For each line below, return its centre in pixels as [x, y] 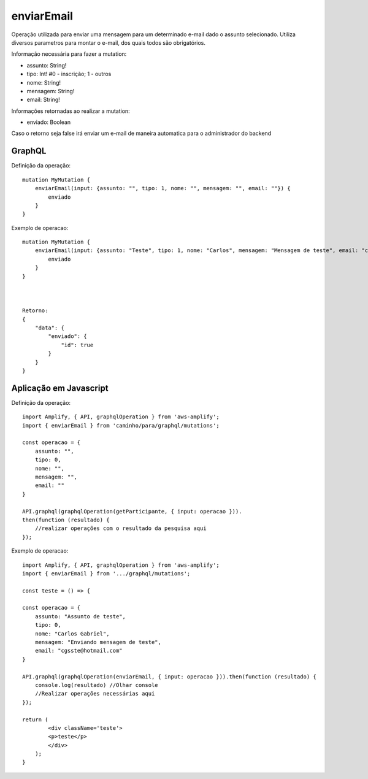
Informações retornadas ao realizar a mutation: [71, 111]
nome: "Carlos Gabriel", [72, 634]
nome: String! [44, 82]
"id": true [77, 345]
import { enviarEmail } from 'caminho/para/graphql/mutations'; [121, 425]
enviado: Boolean [49, 122]
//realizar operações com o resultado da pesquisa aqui [121, 528]
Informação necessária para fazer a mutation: [69, 54]
